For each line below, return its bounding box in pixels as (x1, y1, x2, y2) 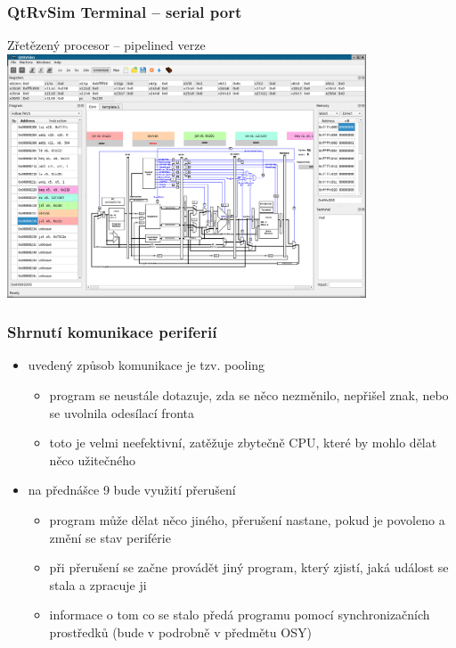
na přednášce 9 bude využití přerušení (28, 480, 236, 499)
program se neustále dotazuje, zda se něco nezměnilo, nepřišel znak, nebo (49, 386, 449, 405)
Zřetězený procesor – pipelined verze (7, 36, 206, 54)
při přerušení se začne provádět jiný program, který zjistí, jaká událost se (49, 558, 449, 577)
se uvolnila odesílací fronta (49, 403, 194, 422)
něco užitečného (49, 450, 136, 469)
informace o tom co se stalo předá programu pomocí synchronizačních (49, 605, 430, 624)
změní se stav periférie (49, 528, 171, 546)
